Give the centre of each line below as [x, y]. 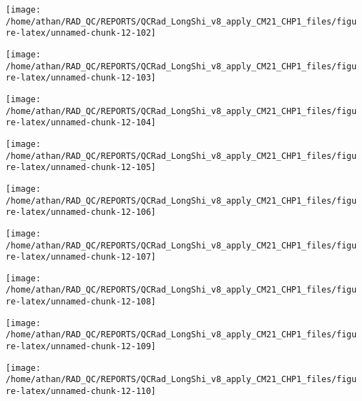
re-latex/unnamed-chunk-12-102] [81, 33]
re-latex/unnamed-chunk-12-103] [81, 78]
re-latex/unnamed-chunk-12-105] [81, 168]
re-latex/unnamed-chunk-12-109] [81, 347]
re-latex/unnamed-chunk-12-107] [81, 257]
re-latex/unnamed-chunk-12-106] [81, 212]
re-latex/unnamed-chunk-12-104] [81, 123]
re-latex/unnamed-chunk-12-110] [81, 392]
